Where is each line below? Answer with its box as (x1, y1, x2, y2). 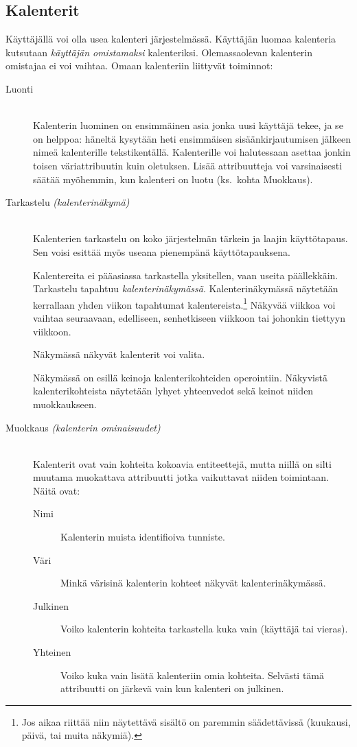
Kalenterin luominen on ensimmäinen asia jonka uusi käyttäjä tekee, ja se (33, 118, 343, 132)
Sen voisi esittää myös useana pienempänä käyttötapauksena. (33, 244, 290, 259)
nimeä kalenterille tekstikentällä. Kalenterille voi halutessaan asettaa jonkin (33, 145, 351, 159)
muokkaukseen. (33, 396, 97, 411)
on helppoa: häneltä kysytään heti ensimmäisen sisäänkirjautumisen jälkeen (33, 131, 351, 145)
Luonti (5, 81, 34, 95)
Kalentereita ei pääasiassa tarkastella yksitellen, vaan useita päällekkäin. (33, 268, 338, 282)
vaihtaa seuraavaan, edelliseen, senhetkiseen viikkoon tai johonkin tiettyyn (33, 310, 345, 324)
